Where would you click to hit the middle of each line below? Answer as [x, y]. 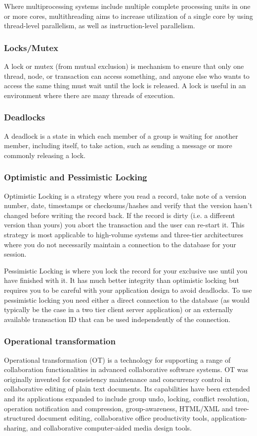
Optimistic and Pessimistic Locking [76, 177]
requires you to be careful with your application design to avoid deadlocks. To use [128, 290]
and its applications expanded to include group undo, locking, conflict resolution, [127, 398]
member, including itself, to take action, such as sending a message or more [118, 145]
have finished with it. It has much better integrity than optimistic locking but [122, 280]
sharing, [16, 427]
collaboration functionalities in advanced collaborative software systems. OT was [126, 369]
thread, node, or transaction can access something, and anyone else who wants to [127, 76]
